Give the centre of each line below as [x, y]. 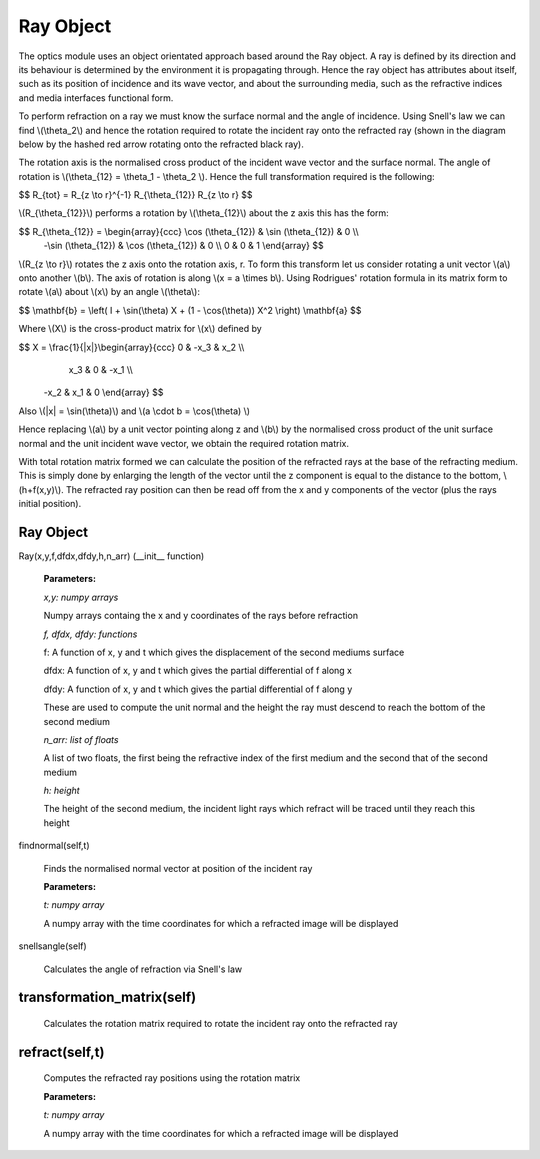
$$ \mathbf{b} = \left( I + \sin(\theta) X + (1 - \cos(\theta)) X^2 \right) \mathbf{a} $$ [190, 310]
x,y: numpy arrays [81, 597]
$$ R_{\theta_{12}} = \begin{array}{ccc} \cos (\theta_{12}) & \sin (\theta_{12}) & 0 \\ [188, 231]
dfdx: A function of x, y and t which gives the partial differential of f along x [197, 671]
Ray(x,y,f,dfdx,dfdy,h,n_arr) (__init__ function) [111, 556]
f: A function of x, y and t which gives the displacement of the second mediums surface [224, 652]
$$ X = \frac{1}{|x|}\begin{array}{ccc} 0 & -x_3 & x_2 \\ [131, 347]
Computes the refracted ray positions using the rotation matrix [172, 1078]
